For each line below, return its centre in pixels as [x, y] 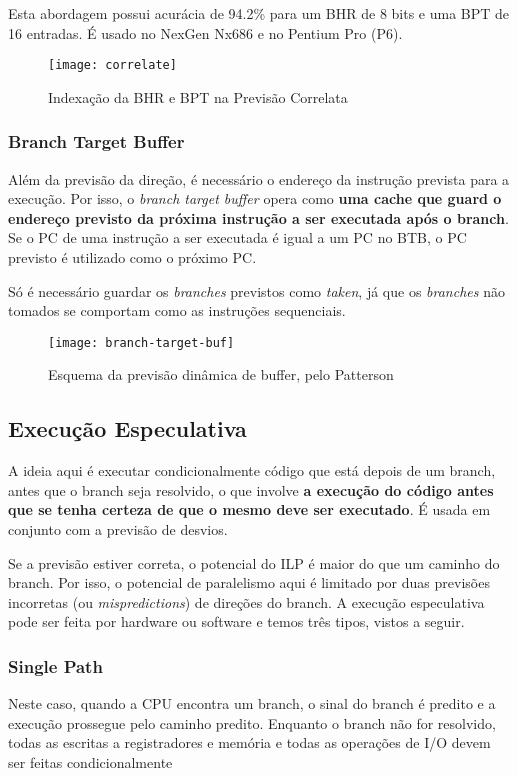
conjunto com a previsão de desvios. [118, 529]
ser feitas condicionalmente [90, 762]
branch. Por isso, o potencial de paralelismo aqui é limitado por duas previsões [249, 582]
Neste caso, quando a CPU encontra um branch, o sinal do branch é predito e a [252, 703]
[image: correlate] [112, 65]
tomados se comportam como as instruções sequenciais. [177, 310]
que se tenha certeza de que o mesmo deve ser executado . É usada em [249, 509]
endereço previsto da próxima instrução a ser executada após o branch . [258, 217]
